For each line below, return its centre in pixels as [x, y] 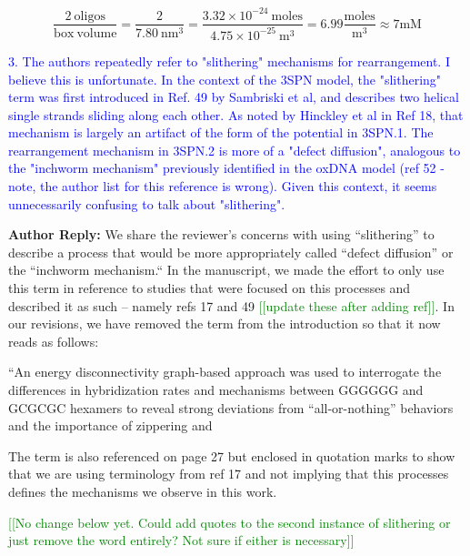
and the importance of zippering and [110, 425]
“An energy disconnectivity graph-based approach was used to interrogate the [225, 372]
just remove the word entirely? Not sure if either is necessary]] [181, 540]
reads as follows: [54, 341]
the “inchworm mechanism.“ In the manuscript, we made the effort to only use [226, 270]
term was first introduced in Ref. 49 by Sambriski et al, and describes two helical [234, 97]
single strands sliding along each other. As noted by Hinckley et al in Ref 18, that [236, 114]
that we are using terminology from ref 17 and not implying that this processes [229, 474]
